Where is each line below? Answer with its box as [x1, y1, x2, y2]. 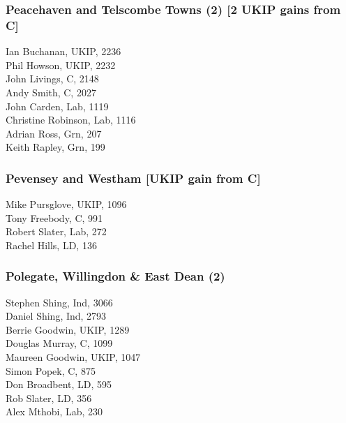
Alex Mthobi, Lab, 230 [6, 404, 103, 419]
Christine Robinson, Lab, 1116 [6, 112, 136, 127]
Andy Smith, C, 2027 [6, 84, 96, 99]
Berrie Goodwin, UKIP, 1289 [6, 322, 130, 336]
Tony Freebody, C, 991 [6, 210, 103, 225]
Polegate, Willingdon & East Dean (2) [6, 267, 225, 285]
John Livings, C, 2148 [6, 71, 99, 86]
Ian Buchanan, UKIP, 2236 [6, 44, 121, 59]
